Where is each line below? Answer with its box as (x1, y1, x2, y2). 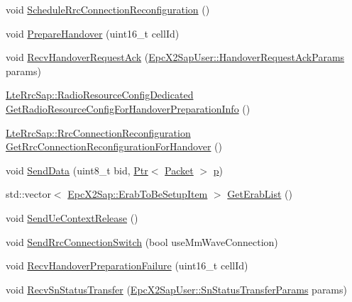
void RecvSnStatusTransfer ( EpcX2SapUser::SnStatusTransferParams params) (6, 281, 347, 296)
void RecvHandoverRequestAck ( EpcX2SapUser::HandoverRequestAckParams (6, 50, 345, 65)
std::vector (6, 186, 51, 201)
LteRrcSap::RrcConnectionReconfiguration (6, 125, 191, 140)
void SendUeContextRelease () (6, 210, 138, 225)
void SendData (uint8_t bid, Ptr (6, 162, 148, 177)
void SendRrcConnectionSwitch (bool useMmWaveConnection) (6, 234, 278, 249)
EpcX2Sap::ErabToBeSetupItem (67, 186, 208, 201)
